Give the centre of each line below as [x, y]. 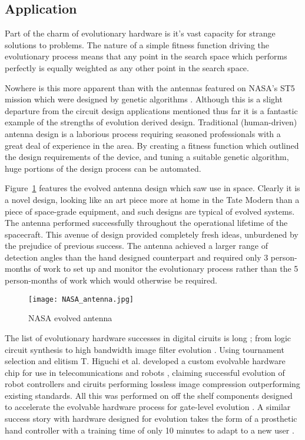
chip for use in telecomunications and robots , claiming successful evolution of [145, 372]
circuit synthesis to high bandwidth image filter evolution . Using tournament [145, 349]
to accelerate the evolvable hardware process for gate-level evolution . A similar [148, 407]
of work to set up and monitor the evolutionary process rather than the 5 [166, 269]
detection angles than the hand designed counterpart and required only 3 [137, 257]
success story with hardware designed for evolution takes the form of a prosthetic [151, 419]
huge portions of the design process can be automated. [103, 168]
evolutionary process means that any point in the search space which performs [146, 56]
